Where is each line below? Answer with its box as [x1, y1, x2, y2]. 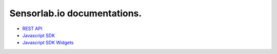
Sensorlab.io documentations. [9, 8, 142, 19]
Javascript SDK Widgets [22, 40, 74, 46]
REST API [22, 25, 43, 32]
